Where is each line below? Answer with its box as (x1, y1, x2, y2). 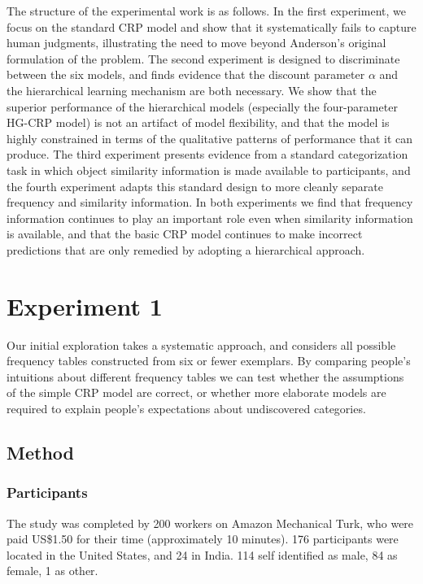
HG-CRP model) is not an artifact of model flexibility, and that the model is (7, 114, 390, 131)
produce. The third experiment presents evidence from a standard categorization (7, 146, 408, 163)
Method (7, 439, 74, 464)
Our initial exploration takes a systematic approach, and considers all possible (7, 336, 396, 353)
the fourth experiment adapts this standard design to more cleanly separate (7, 177, 383, 194)
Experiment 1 (7, 289, 163, 322)
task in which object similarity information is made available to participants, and (7, 161, 411, 178)
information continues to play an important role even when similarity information (7, 209, 413, 226)
